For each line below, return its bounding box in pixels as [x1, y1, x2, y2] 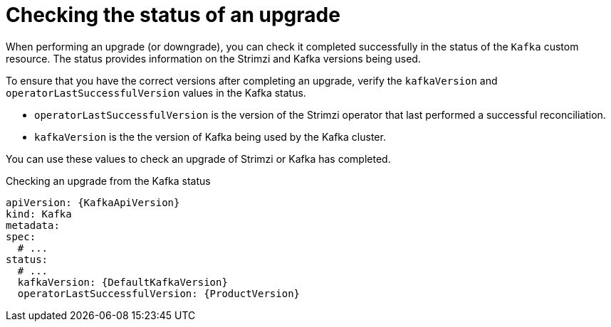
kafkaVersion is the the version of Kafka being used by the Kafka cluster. [34, 130, 386, 143]
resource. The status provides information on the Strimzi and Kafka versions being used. [6, 52, 421, 65]
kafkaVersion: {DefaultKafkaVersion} [17, 276, 228, 288]
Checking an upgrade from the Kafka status [6, 174, 211, 187]
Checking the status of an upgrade [6, 3, 340, 27]
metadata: [6, 219, 60, 231]
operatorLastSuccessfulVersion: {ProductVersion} [17, 287, 301, 299]
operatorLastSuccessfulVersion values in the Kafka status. [6, 86, 306, 99]
